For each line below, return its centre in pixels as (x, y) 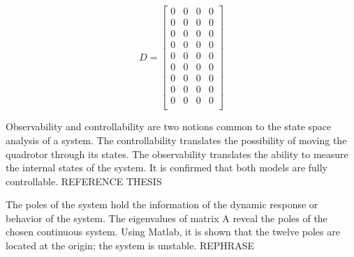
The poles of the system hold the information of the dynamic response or (162, 204)
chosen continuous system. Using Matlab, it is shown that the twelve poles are (173, 232)
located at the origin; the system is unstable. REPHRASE (130, 246)
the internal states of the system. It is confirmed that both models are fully (167, 168)
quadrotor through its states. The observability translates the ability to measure (177, 154)
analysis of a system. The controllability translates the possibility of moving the (176, 140)
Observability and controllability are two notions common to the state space (169, 126)
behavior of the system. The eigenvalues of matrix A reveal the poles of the (167, 218)
